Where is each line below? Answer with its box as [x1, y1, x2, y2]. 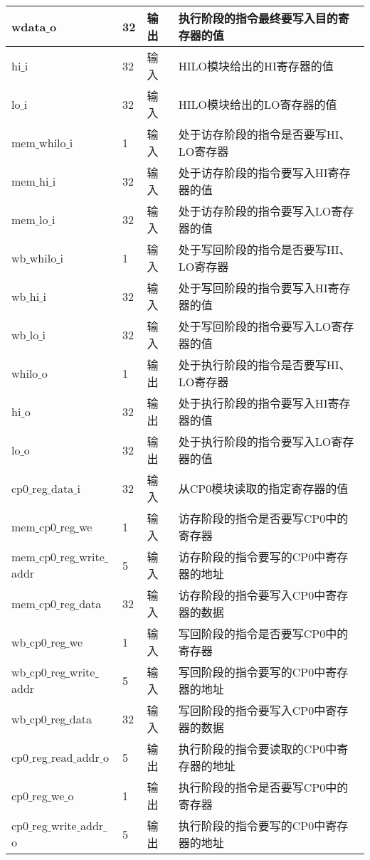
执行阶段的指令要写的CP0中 [178, 817, 326, 834]
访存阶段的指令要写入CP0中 [178, 587, 326, 603]
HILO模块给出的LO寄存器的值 [178, 96, 337, 112]
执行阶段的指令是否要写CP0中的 [178, 779, 349, 795]
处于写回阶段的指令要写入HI [178, 280, 328, 296]
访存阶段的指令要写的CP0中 [178, 548, 326, 565]
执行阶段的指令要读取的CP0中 [178, 740, 337, 757]
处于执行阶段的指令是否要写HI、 [178, 356, 351, 373]
